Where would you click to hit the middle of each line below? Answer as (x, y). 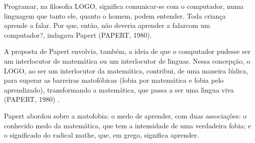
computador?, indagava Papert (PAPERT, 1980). (78, 35)
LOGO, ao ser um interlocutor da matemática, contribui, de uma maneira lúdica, (126, 70)
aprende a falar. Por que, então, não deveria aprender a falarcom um (107, 25)
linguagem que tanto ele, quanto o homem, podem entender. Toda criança (115, 15)
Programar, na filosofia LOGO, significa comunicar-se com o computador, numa (124, 6)
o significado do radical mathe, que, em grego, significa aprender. (102, 135)
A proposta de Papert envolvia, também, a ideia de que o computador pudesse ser (127, 51)
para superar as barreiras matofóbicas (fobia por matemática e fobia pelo (114, 80)
